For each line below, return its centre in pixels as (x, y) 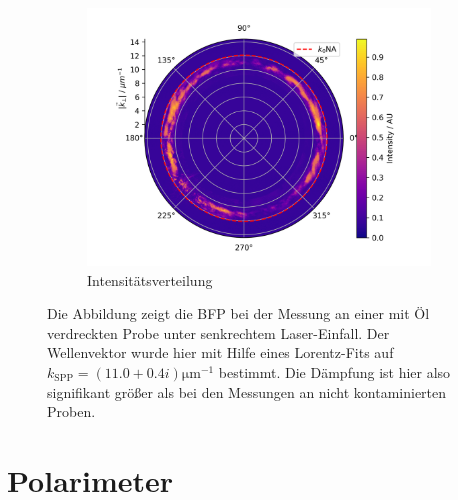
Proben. (71, 411)
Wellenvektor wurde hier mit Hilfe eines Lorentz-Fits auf (220, 352)
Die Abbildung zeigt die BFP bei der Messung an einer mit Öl (238, 313)
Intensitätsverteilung (150, 279)
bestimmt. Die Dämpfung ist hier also (334, 371)
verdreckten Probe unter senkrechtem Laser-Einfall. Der (218, 332)
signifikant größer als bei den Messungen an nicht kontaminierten (247, 391)
